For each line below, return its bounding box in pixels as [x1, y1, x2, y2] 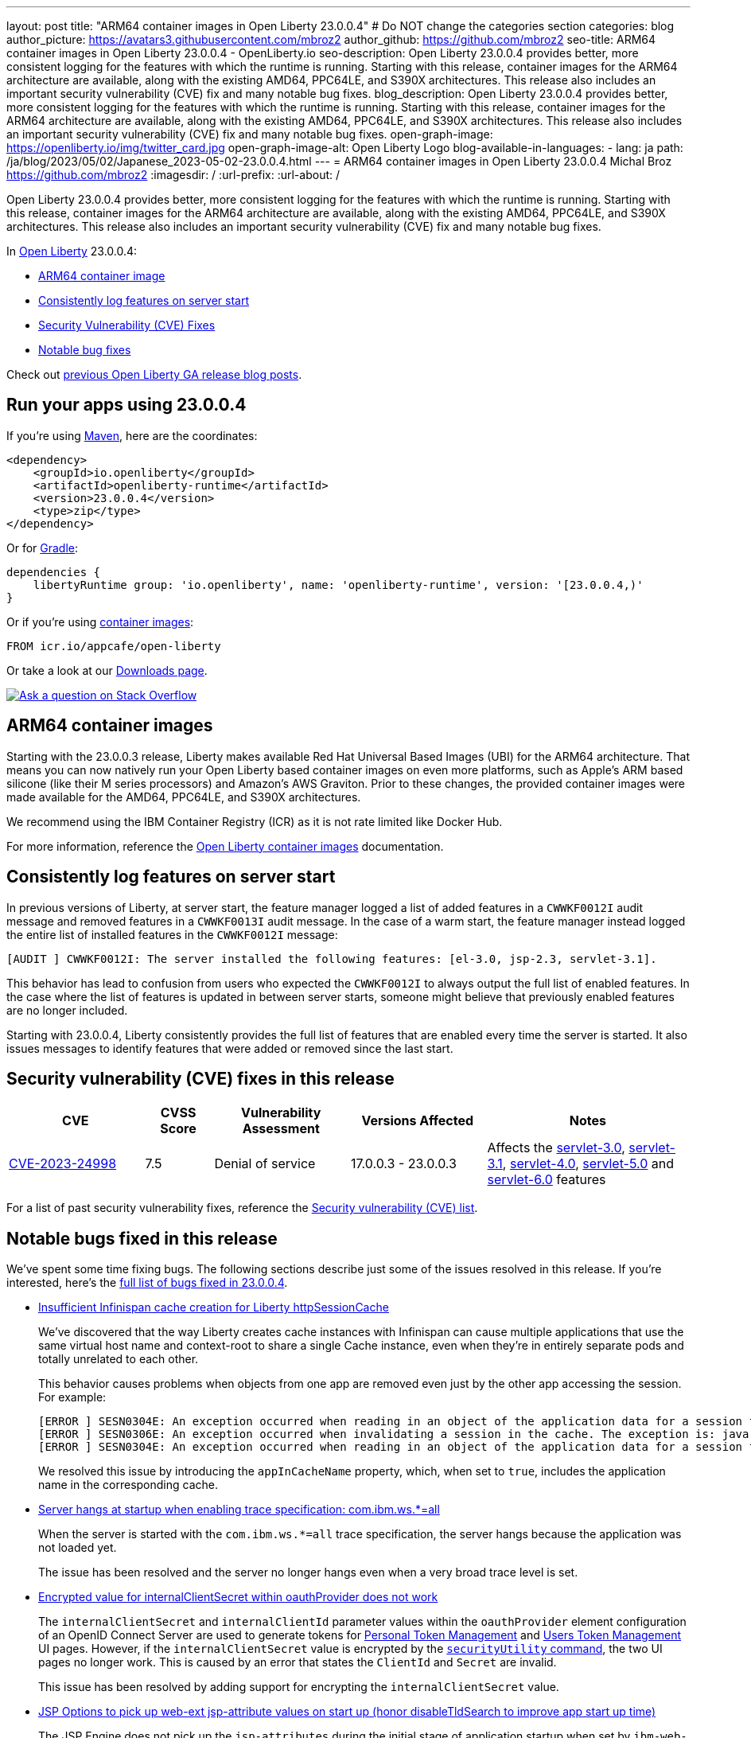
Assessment [242, 1120, 320, 1137]
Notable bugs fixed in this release [6, 1228, 278, 1249]
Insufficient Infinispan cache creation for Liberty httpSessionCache [38, 1300, 389, 1315]
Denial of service [214, 1155, 316, 1172]
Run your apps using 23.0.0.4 [6, 395, 247, 415]
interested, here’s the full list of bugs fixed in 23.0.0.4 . [6, 1276, 288, 1290]
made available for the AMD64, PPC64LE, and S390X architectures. [6, 789, 361, 804]
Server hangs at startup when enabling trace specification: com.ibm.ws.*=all [38, 1502, 440, 1517]
